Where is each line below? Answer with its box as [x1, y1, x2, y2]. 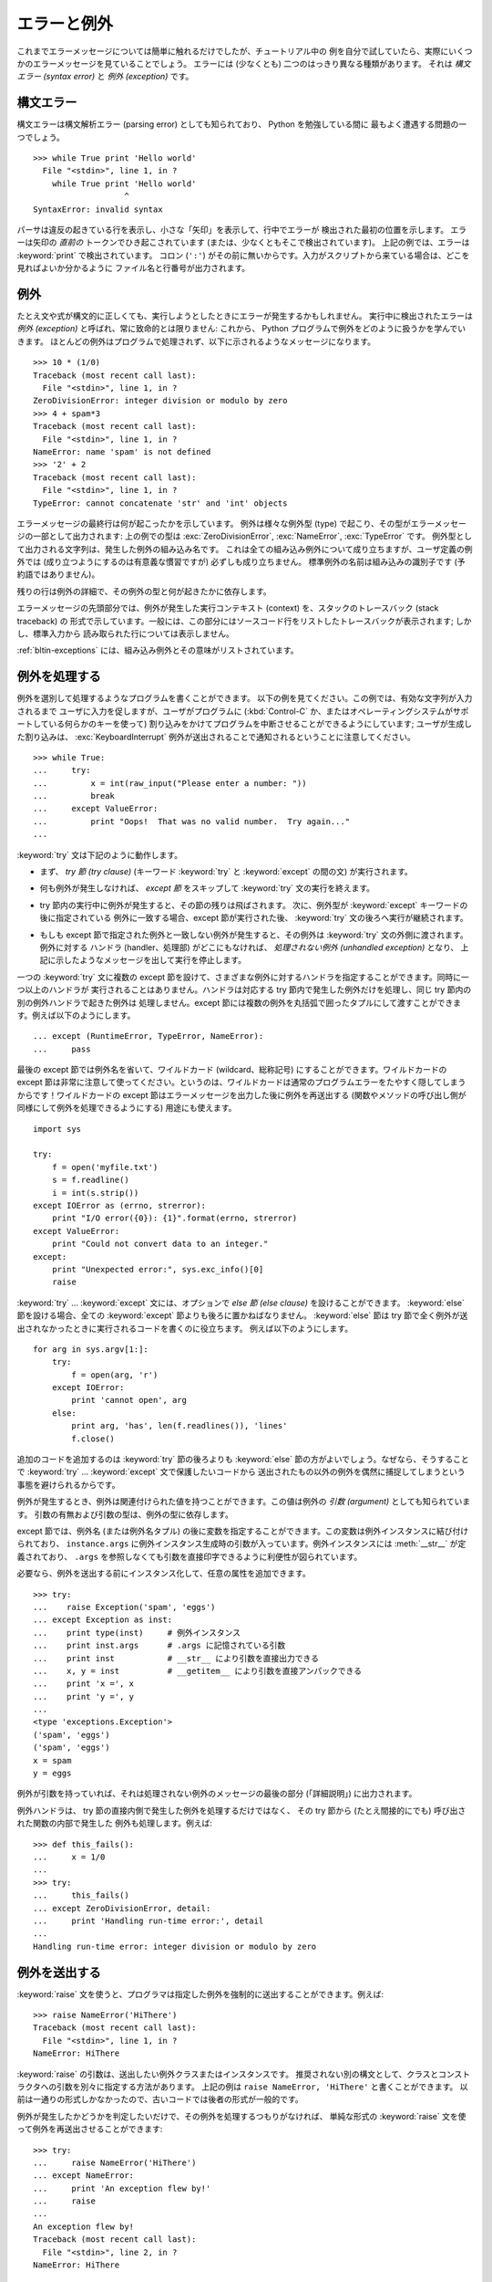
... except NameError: [33, 2171, 135, 2181]
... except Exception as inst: [33, 1615, 173, 1625]
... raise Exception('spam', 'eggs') [33, 1602, 216, 1612]
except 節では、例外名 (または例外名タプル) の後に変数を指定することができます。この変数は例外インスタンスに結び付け [16, 1525, 469, 1536]
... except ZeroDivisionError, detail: [33, 1903, 211, 1913]
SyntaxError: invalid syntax [33, 204, 163, 215]
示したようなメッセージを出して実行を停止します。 [55, 955, 246, 966]
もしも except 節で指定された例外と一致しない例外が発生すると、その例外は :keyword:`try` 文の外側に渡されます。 [39, 929, 468, 940]
